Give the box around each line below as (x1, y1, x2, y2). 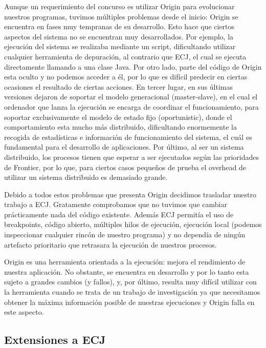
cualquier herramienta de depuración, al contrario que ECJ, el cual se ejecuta (4, 51, 247, 62)
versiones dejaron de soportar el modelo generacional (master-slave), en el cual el (4, 91, 258, 102)
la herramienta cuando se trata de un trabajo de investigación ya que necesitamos (4, 286, 260, 297)
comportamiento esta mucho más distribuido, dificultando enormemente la (4, 121, 237, 132)
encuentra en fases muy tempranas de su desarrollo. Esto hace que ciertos (4, 21, 235, 32)
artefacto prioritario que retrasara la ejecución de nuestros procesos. (4, 239, 217, 250)
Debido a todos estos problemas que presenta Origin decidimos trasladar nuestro (4, 189, 256, 199)
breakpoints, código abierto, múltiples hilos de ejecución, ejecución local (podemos (4, 219, 262, 230)
